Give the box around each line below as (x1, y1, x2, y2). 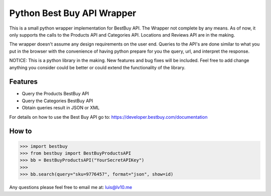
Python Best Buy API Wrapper (9, 8, 137, 19)
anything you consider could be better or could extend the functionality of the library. (9, 64, 186, 70)
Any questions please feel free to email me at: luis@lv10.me (9, 184, 132, 190)
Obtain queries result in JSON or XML (22, 105, 100, 111)
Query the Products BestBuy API (22, 91, 89, 97)
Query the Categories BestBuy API (22, 98, 93, 104)
